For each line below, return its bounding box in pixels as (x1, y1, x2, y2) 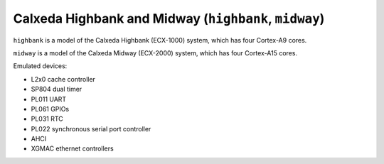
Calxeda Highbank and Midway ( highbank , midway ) (13, 11, 325, 26)
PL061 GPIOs (31, 104, 70, 113)
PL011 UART (31, 94, 67, 103)
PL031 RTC (31, 114, 63, 124)
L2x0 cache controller (31, 75, 96, 83)
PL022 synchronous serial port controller (31, 124, 151, 133)
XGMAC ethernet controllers (31, 144, 114, 153)
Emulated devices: (13, 62, 68, 70)
